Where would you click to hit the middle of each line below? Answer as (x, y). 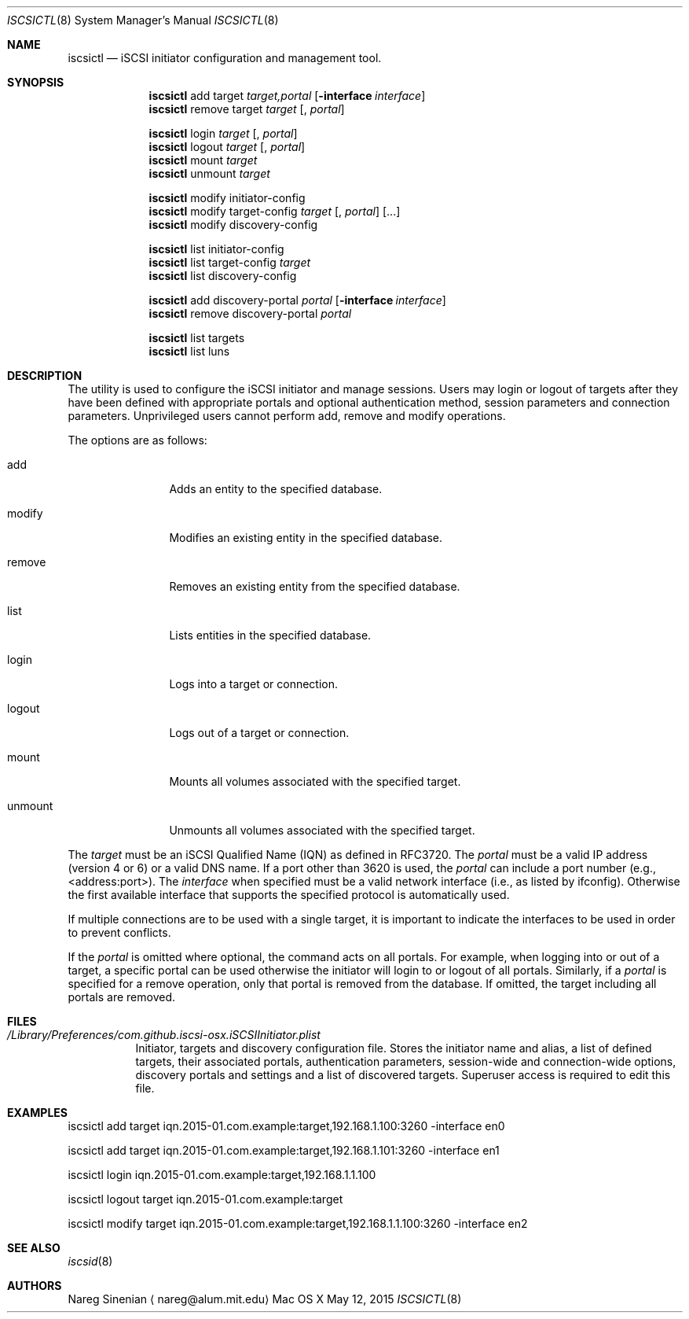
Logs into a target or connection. (254, 684)
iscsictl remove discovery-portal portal (250, 313)
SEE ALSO (34, 1248)
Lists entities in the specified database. (270, 635)
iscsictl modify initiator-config (227, 198)
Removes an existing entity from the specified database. (315, 586)
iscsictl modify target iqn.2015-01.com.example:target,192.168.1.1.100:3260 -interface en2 (298, 1223)
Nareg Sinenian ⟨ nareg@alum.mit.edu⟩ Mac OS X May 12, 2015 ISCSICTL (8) (265, 1299)
